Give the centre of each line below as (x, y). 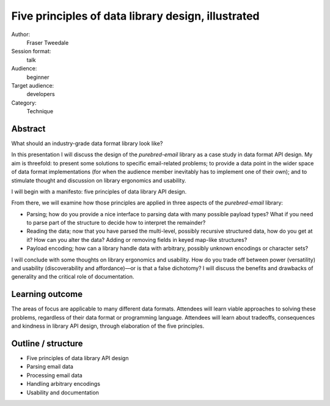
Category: (24, 103)
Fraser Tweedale (48, 42)
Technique (40, 111)
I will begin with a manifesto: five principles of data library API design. (99, 191)
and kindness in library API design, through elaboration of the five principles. (108, 326)
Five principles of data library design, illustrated (135, 16)
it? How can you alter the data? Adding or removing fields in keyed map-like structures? (137, 239)
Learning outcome (47, 294)
